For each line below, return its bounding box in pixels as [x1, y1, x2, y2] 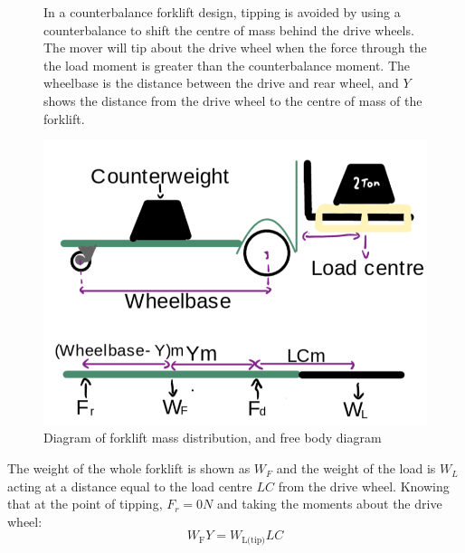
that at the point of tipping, [7, 494, 163, 513]
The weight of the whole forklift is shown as [7, 459, 251, 478]
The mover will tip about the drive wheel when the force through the [43, 38, 427, 57]
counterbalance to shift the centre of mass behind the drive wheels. [43, 20, 414, 39]
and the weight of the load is [276, 459, 436, 478]
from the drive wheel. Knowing [278, 476, 450, 495]
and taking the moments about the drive [217, 494, 442, 513]
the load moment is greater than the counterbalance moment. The [43, 55, 410, 74]
